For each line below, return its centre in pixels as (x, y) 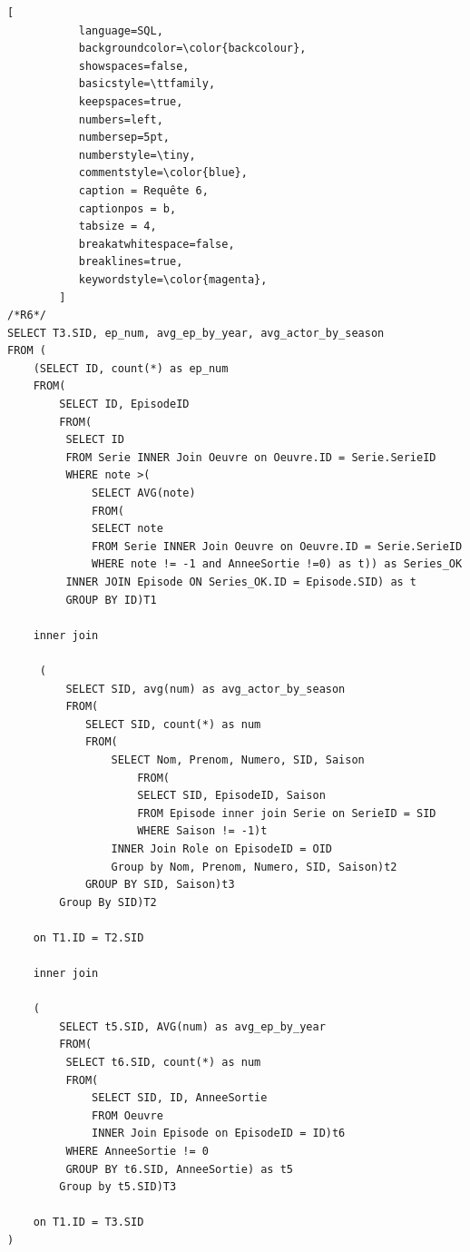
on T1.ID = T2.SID (88, 937)
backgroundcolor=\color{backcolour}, (192, 49)
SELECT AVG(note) (144, 493)
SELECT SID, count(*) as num (173, 724)
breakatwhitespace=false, (157, 244)
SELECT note (127, 529)
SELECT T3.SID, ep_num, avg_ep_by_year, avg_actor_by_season (196, 333)
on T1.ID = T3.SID (88, 1222)
